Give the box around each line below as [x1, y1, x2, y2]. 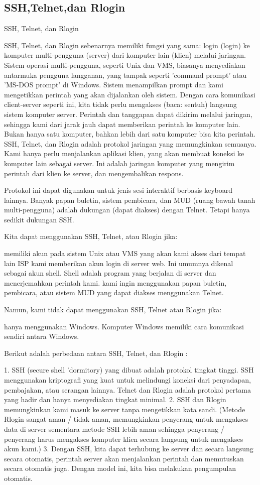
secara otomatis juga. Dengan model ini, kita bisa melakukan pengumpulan [4, 463, 236, 473]
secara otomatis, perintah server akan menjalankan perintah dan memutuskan [4, 453, 244, 463]
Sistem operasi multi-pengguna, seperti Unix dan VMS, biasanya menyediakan [4, 59, 245, 70]
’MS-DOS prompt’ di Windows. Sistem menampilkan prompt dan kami [4, 79, 223, 90]
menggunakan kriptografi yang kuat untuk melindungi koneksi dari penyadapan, [4, 375, 251, 385]
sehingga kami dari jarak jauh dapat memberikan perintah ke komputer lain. [4, 118, 240, 129]
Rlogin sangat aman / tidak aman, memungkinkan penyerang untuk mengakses [4, 414, 248, 424]
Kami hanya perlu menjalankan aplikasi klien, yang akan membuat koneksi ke [4, 148, 244, 159]
